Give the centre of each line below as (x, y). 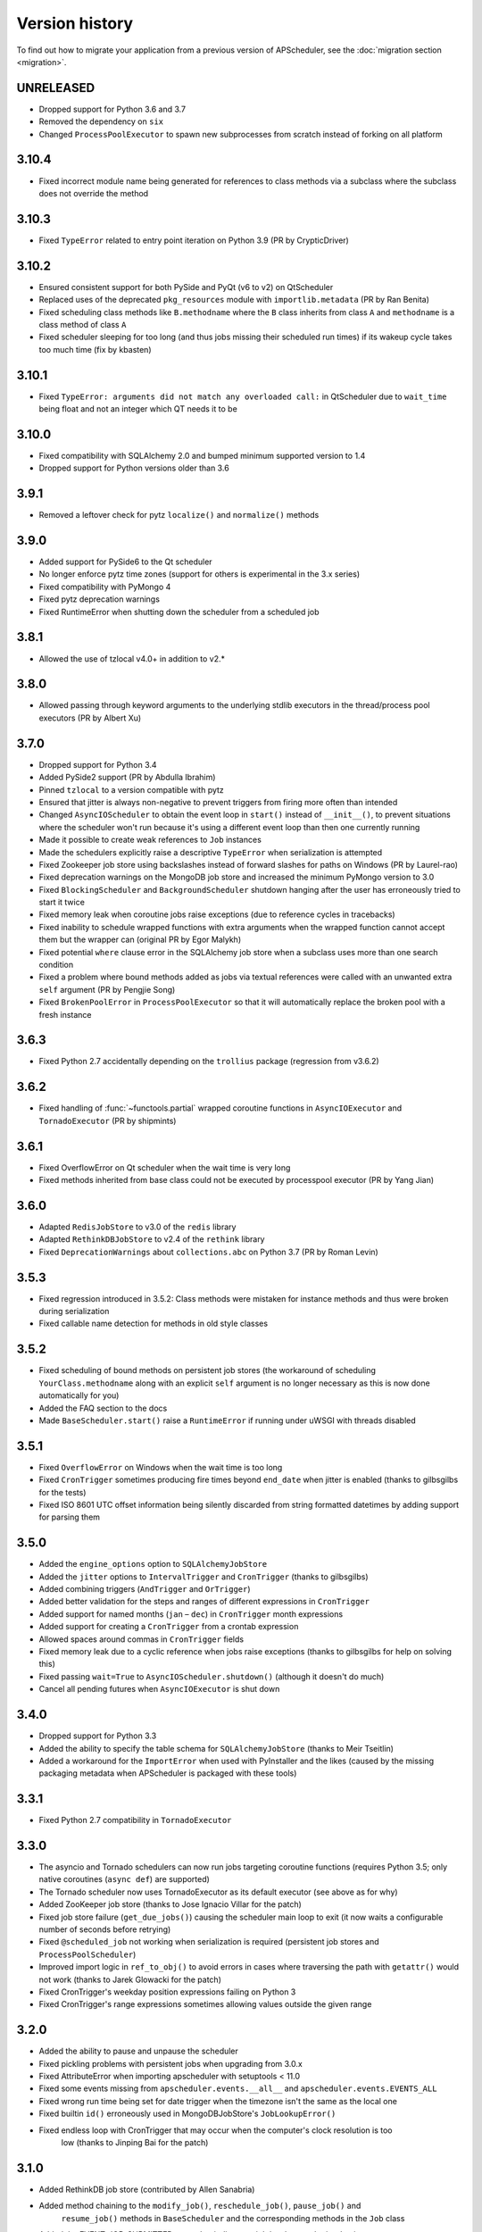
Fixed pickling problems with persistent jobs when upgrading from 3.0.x (170, 2063)
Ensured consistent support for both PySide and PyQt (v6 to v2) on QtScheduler (186, 287)
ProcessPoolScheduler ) (87, 1954)
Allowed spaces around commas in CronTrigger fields (141, 1639)
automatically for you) (79, 1395)
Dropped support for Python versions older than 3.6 (134, 468)
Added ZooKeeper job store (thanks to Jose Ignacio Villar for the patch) (170, 1904)
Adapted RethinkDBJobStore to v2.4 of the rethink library (152, 1239)
